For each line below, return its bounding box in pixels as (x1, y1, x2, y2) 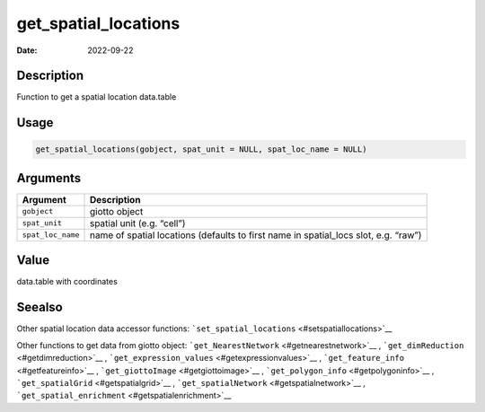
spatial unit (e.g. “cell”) (89, 216, 186, 229)
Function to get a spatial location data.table (16, 92, 177, 102)
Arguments (16, 171, 82, 186)
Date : (16, 45, 38, 56)
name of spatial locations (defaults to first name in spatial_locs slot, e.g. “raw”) (89, 229, 422, 241)
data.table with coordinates (16, 276, 119, 287)
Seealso (16, 300, 63, 315)
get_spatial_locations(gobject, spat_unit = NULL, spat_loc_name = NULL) (35, 145, 367, 154)
